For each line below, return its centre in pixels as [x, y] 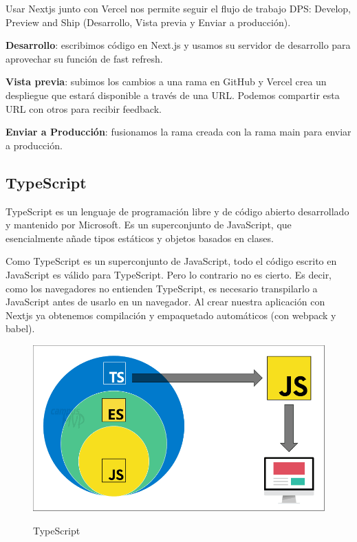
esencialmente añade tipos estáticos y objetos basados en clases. [140, 238]
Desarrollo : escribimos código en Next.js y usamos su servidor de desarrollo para [178, 45]
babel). [20, 328]
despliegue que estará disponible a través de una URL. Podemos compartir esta [173, 95]
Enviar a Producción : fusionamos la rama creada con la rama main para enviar [178, 132]
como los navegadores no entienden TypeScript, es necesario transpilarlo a [162, 288]
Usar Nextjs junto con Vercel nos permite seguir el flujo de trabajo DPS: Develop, [178, 8]
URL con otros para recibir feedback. [84, 108]
